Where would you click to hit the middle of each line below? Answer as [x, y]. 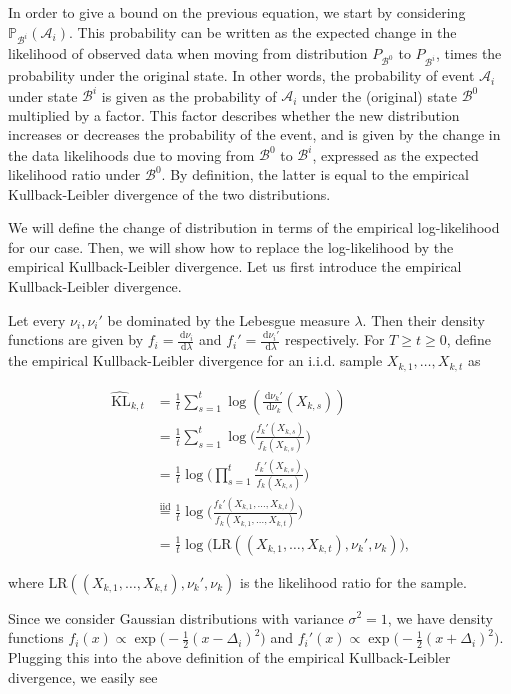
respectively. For [334, 339]
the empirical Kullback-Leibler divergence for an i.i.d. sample [195, 360]
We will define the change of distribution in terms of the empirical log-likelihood [254, 227]
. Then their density [423, 319]
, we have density [440, 617]
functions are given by [76, 339]
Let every [37, 319]
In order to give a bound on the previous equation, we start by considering [237, 12]
